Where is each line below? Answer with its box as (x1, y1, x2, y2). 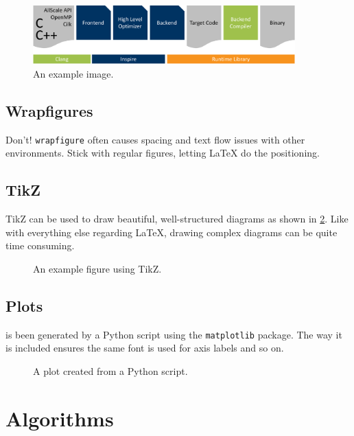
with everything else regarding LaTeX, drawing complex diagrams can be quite (5, 225, 338, 239)
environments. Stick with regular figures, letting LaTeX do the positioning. (5, 146, 320, 160)
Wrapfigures (5, 100, 93, 121)
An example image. (33, 66, 114, 80)
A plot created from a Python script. (33, 364, 188, 378)
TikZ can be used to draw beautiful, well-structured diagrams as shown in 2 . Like (5, 211, 349, 226)
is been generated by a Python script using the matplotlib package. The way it (5, 327, 342, 341)
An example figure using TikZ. (33, 261, 162, 275)
